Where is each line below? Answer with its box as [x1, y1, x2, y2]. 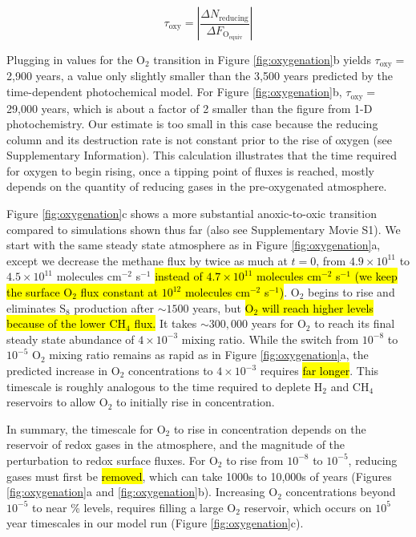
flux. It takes [134, 315, 197, 332]
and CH [330, 378, 370, 394]
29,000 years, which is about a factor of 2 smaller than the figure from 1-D [6, 99, 373, 116]
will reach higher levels [261, 299, 374, 316]
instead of [155, 268, 203, 285]
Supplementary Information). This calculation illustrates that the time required [6, 147, 397, 164]
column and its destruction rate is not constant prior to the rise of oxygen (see [6, 131, 392, 147]
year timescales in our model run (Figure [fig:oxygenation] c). [6, 515, 304, 531]
